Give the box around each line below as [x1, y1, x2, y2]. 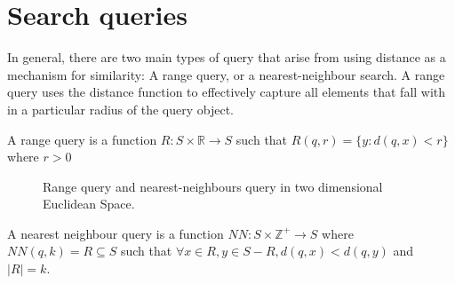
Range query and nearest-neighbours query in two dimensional [43, 177, 383, 195]
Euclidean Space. [43, 194, 135, 213]
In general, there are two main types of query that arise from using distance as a [7, 48, 446, 67]
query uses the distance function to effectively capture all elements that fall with [7, 83, 446, 101]
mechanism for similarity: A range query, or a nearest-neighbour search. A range [7, 65, 445, 83]
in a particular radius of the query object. [7, 99, 234, 118]
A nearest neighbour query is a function [7, 224, 224, 242]
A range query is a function [7, 130, 157, 148]
